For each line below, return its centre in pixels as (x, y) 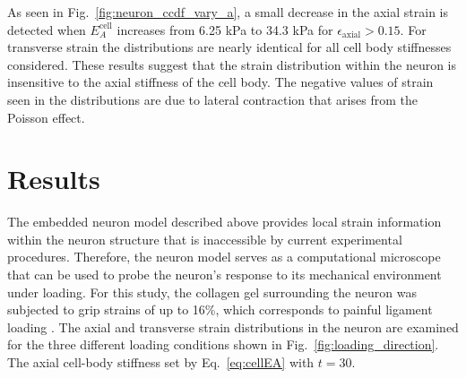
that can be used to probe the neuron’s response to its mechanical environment (224, 275)
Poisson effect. (46, 117)
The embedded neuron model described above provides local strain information (224, 222)
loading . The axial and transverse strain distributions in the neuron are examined (233, 326)
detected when (47, 29)
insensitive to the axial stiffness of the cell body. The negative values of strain (220, 82)
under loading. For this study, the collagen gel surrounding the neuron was (212, 292)
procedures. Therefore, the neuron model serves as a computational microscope (224, 257)
